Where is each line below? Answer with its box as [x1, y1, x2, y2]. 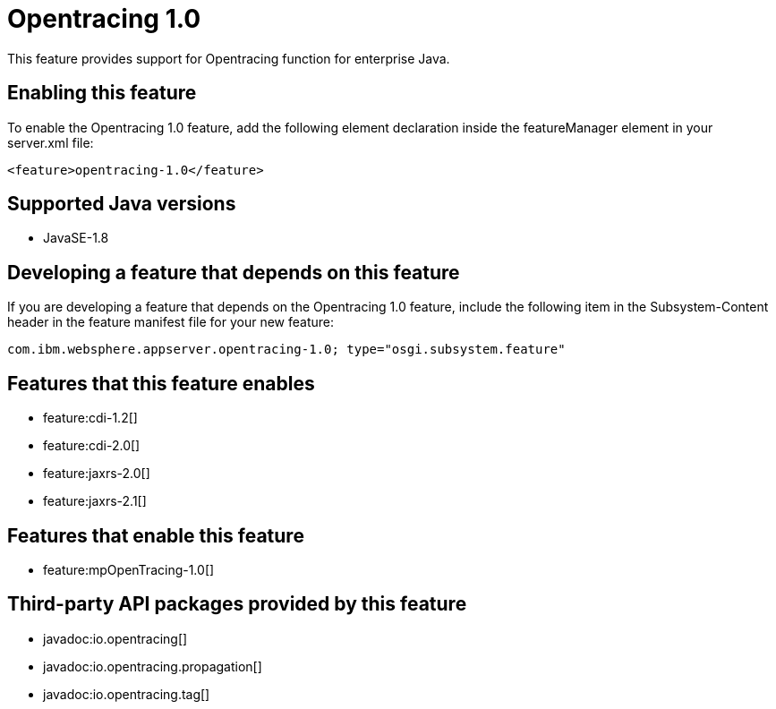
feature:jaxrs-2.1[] [43, 493, 147, 509]
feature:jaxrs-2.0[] [43, 466, 150, 482]
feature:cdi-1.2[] [43, 410, 138, 426]
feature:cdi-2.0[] [43, 438, 141, 454]
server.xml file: [7, 134, 94, 150]
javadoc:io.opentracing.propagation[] [43, 658, 262, 674]
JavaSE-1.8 [43, 230, 109, 246]
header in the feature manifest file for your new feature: [7, 314, 335, 330]
